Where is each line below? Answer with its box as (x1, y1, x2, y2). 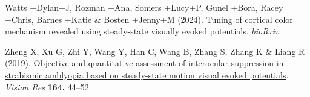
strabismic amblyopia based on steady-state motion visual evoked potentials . (5, 68, 289, 81)
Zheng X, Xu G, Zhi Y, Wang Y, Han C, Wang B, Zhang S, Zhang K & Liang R (5, 45, 305, 57)
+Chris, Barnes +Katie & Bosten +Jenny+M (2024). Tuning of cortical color (5, 13, 293, 25)
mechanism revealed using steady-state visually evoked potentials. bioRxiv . (5, 25, 282, 37)
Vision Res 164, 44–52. (5, 80, 91, 93)
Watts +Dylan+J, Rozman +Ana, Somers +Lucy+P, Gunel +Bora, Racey (5, 1, 283, 13)
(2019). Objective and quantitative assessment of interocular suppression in (5, 57, 284, 69)
